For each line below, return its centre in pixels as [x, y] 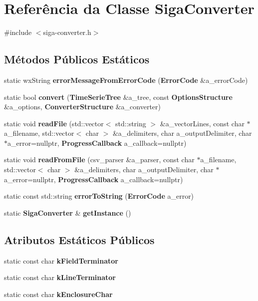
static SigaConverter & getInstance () [68, 212]
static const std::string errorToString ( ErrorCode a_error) [99, 196]
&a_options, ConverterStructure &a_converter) [83, 107]
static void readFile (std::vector [54, 123]
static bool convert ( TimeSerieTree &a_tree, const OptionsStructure [118, 97]
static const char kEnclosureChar [58, 294]
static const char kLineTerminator [60, 277]
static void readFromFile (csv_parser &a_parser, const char [99, 159]
